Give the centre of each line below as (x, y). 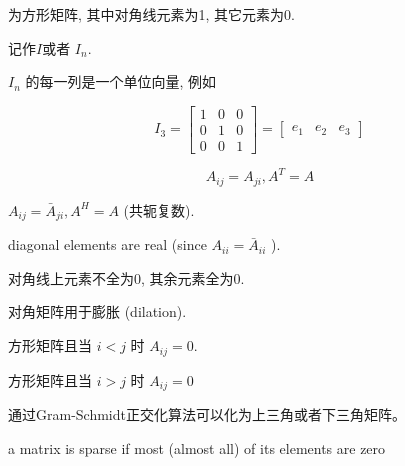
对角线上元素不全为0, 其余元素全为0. (126, 277)
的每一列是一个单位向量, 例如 (121, 81)
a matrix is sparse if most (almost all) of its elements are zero (197, 447)
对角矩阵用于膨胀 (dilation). (97, 311)
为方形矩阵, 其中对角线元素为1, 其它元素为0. (151, 14)
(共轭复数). (159, 209)
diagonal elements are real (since (107, 244)
